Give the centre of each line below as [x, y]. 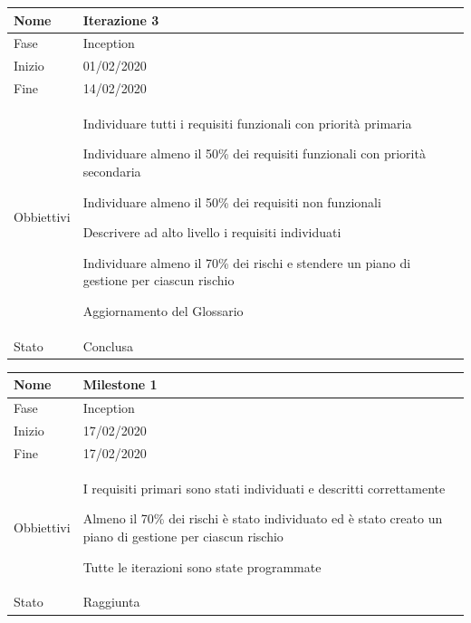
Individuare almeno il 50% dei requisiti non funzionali [232, 201]
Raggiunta [111, 602]
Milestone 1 [120, 384]
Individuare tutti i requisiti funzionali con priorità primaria [247, 123]
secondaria [112, 172]
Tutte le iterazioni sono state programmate [202, 566]
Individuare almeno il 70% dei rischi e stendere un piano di [247, 262]
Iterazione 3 [121, 19]
